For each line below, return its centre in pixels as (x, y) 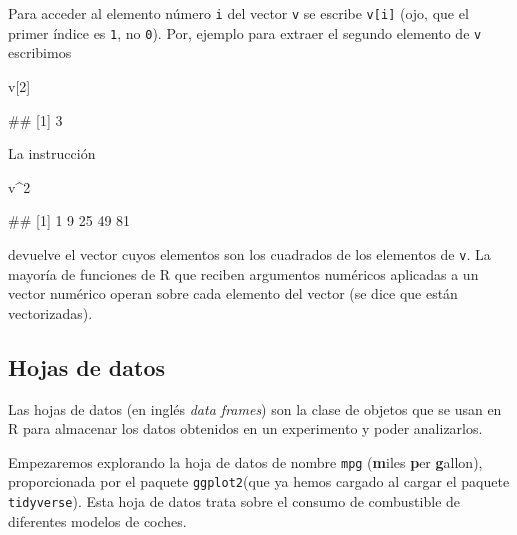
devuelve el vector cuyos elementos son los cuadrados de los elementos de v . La (249, 253)
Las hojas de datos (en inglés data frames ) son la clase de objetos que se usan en (255, 408)
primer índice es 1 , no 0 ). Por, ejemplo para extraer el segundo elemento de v (245, 32)
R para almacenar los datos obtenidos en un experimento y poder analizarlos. (245, 428)
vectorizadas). (50, 312)
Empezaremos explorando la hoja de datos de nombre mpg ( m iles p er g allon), (245, 461)
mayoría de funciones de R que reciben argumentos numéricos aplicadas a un (243, 273)
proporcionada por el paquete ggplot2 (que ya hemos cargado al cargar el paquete (259, 481)
